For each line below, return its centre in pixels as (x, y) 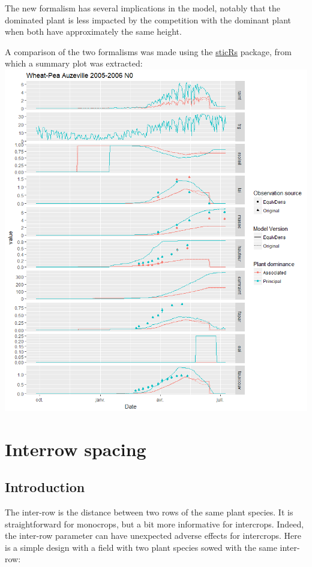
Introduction (45, 487)
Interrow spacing (76, 449)
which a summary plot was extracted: (74, 63)
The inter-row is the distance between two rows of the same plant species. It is (149, 512)
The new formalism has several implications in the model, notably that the (142, 8)
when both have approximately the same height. (93, 31)
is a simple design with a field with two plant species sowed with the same (141, 547)
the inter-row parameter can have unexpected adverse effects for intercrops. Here (153, 536)
